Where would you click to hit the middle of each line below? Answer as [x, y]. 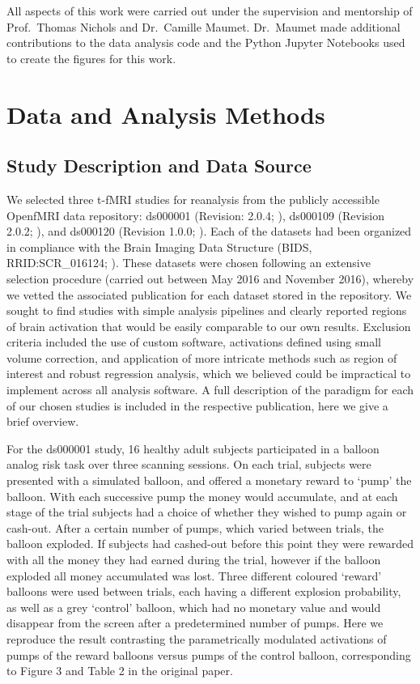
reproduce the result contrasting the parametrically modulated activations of [197, 638]
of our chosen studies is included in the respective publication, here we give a [197, 405]
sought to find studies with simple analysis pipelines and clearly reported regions [207, 310]
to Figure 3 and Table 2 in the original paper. [120, 671]
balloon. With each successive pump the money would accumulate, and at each [202, 496]
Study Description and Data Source [159, 166]
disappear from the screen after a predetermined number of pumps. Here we [195, 623]
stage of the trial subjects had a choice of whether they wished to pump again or [207, 512]
